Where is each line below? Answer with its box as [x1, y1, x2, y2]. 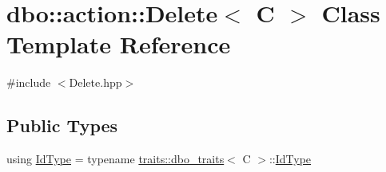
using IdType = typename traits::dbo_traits [6, 150, 225, 167]
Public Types [6, 113, 118, 138]
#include [6, 74, 51, 91]
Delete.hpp [69, 74, 122, 91]
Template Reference [6, 28, 231, 61]
